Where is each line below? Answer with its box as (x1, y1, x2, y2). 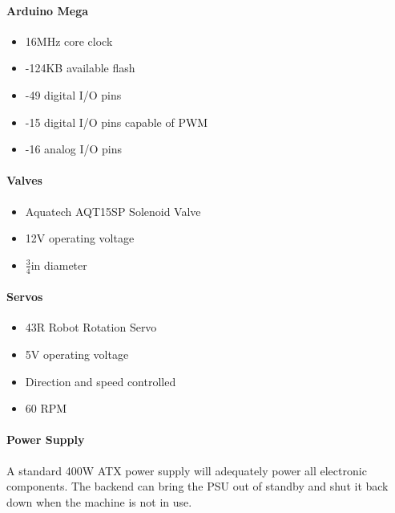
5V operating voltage (25, 345, 129, 362)
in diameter (30, 256, 87, 273)
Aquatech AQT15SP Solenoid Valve (25, 202, 201, 219)
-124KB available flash (25, 59, 135, 76)
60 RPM (25, 400, 67, 417)
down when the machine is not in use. (6, 493, 192, 510)
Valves (6, 172, 42, 189)
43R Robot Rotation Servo (25, 319, 157, 336)
